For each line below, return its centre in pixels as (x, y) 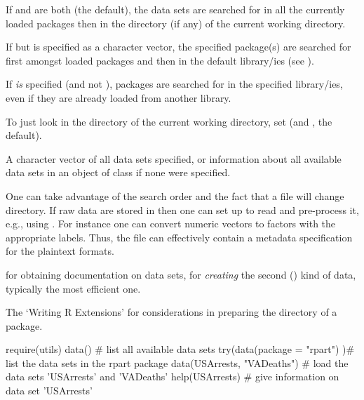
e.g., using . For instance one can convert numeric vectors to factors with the (171, 224)
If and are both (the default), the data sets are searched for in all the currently (175, 9)
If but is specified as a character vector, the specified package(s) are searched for (178, 47)
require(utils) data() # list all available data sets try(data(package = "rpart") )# (180, 349)
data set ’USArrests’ (49, 391)
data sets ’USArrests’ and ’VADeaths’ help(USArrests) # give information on (173, 376)
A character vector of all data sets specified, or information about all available (174, 158)
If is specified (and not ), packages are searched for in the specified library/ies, (174, 84)
